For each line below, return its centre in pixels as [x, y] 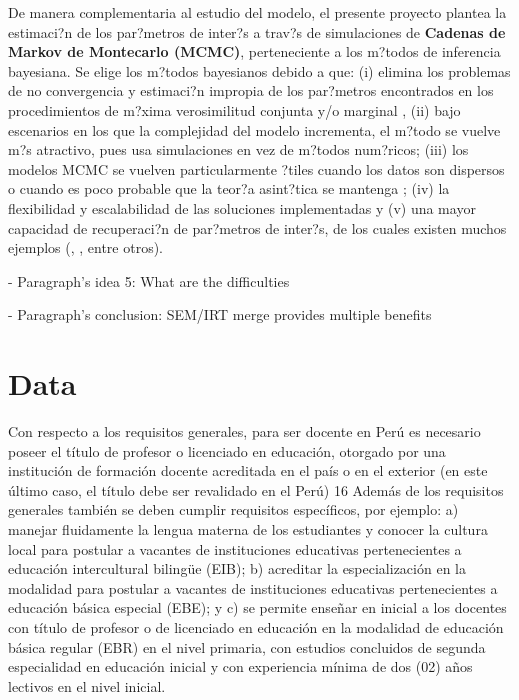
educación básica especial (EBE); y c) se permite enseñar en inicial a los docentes [257, 607]
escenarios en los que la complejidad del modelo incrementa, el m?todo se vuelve [254, 129]
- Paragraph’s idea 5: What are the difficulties [149, 280]
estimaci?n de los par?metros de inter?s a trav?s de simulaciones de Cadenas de [257, 31]
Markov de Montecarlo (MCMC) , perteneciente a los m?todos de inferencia [254, 51]
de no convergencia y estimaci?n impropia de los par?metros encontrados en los [251, 90]
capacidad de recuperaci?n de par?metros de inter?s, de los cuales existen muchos [257, 227]
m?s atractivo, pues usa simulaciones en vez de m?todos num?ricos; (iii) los [238, 149]
